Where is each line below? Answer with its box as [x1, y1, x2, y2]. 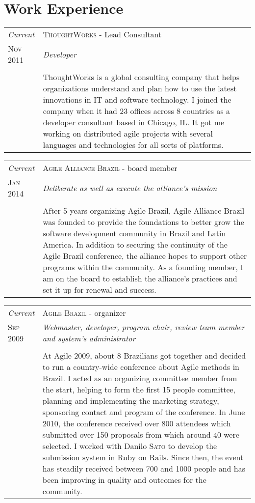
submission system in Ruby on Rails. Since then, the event [42, 451, 244, 463]
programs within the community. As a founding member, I [43, 261, 244, 273]
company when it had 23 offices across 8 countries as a [43, 105, 230, 117]
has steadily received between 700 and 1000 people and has [42, 463, 246, 475]
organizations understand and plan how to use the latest [43, 83, 237, 94]
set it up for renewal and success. [43, 284, 156, 296]
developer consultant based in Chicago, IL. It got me [43, 116, 225, 128]
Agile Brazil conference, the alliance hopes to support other [43, 250, 247, 262]
